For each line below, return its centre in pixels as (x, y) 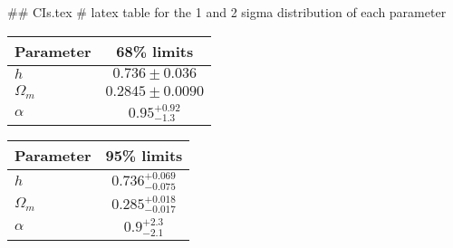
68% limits (155, 51)
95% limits (144, 156)
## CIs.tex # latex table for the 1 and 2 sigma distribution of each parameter (227, 12)
